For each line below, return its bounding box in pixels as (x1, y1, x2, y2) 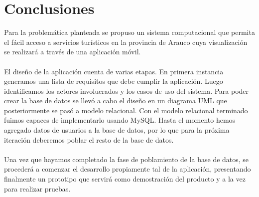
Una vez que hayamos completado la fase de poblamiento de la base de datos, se (4, 154, 249, 164)
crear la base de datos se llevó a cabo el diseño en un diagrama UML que (4, 95, 227, 106)
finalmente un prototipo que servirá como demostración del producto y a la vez (4, 174, 246, 184)
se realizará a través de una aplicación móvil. (4, 46, 141, 57)
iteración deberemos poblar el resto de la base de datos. (4, 134, 174, 145)
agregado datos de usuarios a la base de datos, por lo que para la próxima (4, 125, 230, 135)
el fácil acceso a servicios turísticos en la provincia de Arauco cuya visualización (4, 36, 248, 47)
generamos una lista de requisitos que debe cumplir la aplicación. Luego (4, 76, 223, 86)
